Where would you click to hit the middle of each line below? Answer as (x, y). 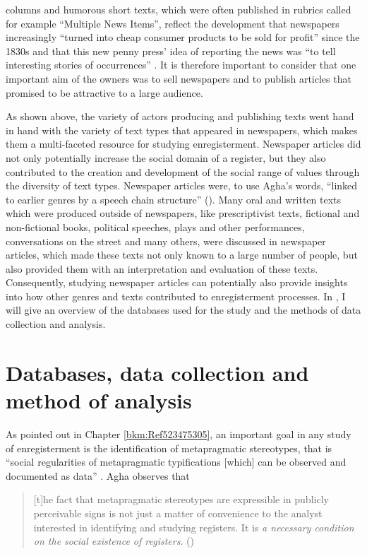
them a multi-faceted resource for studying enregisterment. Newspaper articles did (183, 144)
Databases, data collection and (157, 372)
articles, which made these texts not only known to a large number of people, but (182, 255)
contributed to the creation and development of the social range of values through (183, 171)
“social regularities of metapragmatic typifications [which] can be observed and (176, 462)
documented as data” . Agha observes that (98, 475)
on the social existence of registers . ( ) (114, 541)
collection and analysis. (56, 324)
